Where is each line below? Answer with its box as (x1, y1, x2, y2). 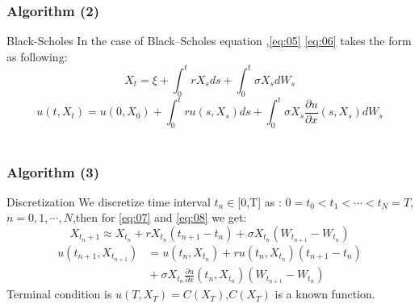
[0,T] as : (237, 193, 282, 210)
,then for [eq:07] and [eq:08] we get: (72, 209, 247, 226)
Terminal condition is (6, 285, 112, 302)
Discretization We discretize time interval (6, 193, 211, 210)
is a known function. (274, 285, 375, 302)
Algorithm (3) (6, 161, 99, 181)
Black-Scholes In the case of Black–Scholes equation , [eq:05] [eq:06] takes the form (6, 32, 412, 49)
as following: (6, 48, 68, 65)
